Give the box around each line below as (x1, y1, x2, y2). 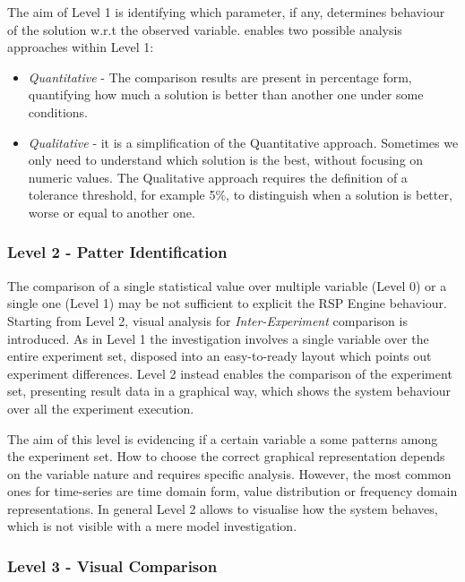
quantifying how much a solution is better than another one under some (28, 85, 424, 104)
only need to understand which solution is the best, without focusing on (28, 150, 424, 169)
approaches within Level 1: (7, 38, 154, 56)
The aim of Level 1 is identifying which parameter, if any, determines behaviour (7, 3, 445, 21)
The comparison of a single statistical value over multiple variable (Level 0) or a (7, 276, 447, 295)
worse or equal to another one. (28, 202, 195, 221)
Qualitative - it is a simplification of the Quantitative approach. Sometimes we (28, 133, 459, 151)
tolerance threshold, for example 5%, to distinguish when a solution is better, (28, 185, 452, 204)
